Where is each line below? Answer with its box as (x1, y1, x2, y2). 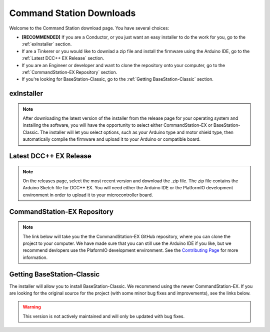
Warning (22, 304, 41, 310)
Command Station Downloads (9, 8, 136, 19)
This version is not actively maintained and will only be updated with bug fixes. (22, 313, 185, 319)
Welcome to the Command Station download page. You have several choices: (9, 25, 169, 31)
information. (22, 254, 48, 260)
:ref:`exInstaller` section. (21, 41, 72, 47)
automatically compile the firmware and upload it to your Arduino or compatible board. (22, 136, 201, 142)
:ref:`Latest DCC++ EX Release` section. (21, 55, 104, 61)
